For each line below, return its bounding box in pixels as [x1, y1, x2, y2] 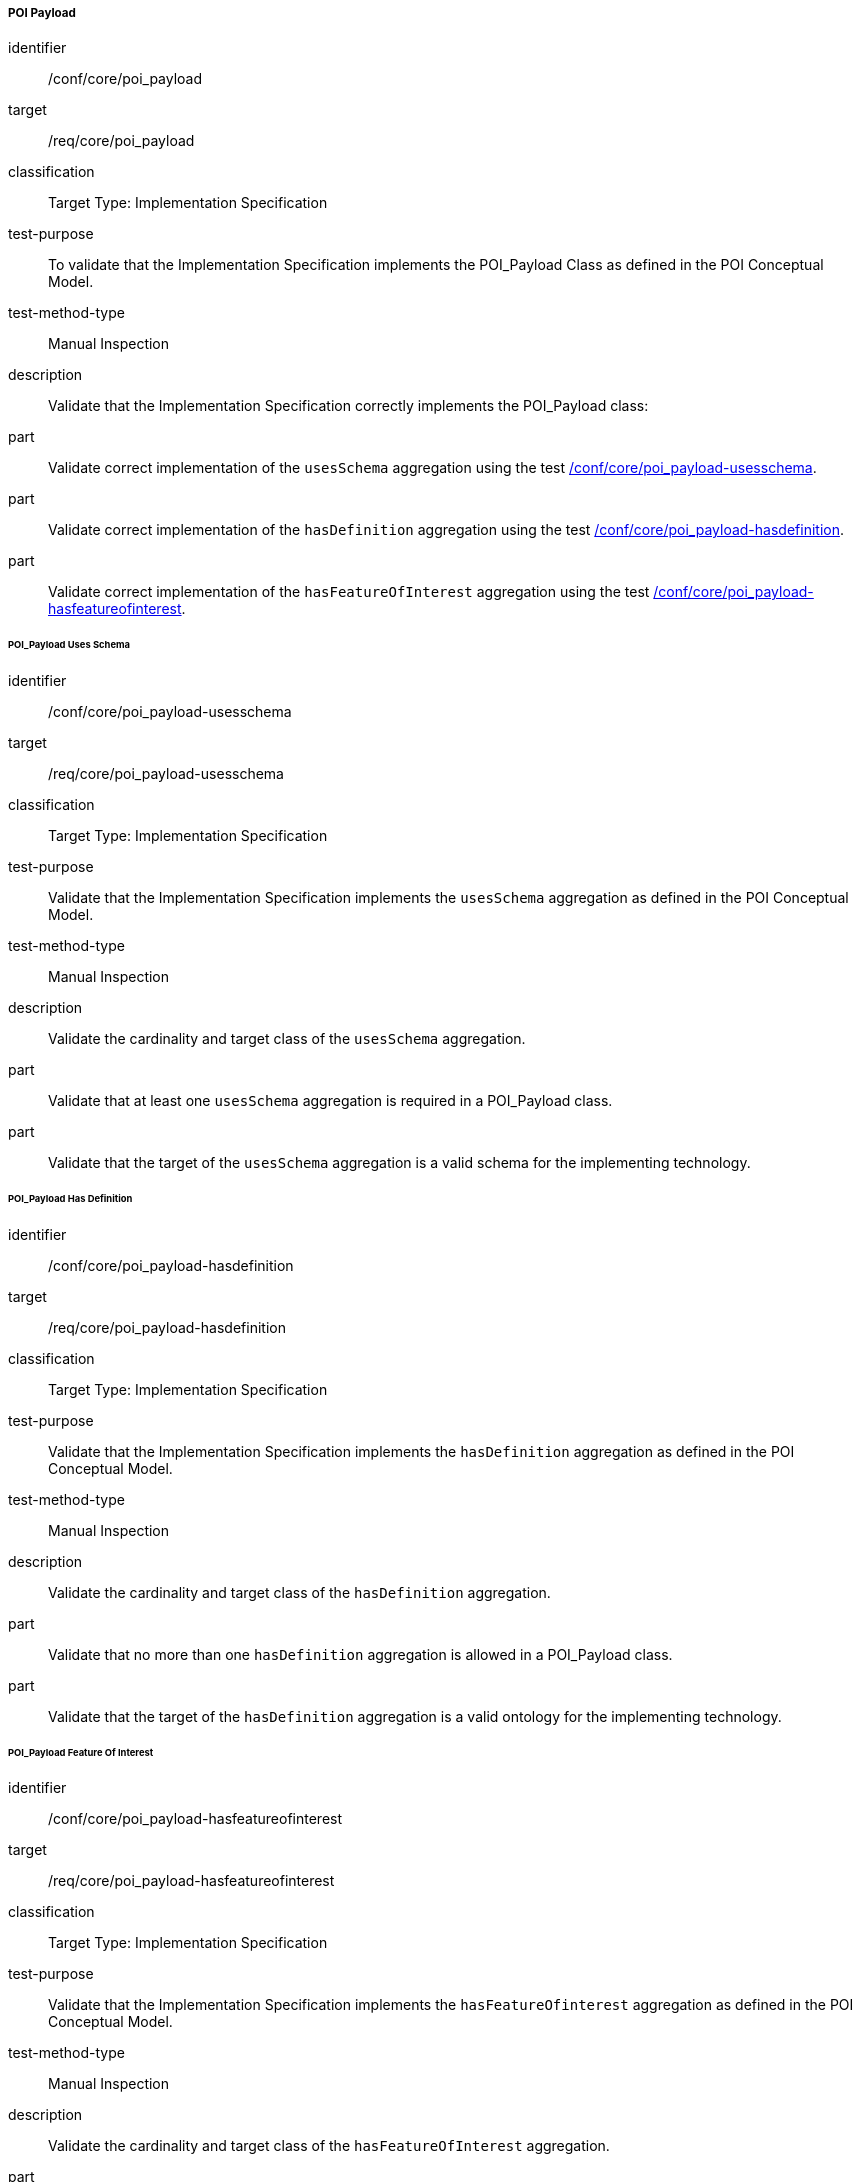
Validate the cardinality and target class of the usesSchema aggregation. [48, 1030, 526, 1048]
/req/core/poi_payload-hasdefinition [48, 1318, 286, 1336]
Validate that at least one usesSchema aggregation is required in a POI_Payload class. [48, 1092, 613, 1110]
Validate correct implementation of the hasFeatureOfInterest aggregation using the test [48, 583, 650, 601]
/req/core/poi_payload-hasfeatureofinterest [48, 1872, 335, 1890]
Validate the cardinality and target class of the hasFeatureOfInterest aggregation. [48, 2137, 610, 2155]
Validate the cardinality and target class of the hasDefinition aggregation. [48, 1583, 551, 1601]
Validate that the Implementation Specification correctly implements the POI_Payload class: [48, 397, 649, 415]
